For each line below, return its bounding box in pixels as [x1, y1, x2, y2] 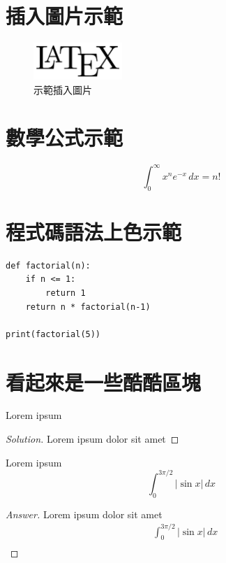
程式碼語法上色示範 [6, 217, 182, 245]
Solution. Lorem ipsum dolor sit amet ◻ [6, 432, 179, 446]
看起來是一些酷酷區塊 [6, 367, 202, 396]
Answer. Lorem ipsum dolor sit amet [6, 506, 163, 521]
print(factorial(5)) [6, 329, 101, 339]
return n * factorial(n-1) [25, 301, 151, 312]
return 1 [45, 287, 86, 298]
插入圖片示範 [6, 1, 123, 30]
